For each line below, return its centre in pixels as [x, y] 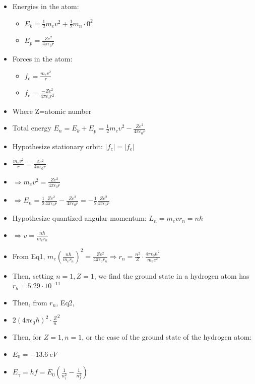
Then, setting [33, 275]
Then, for [27, 337]
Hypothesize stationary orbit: [57, 146]
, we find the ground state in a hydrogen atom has [172, 275]
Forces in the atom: [42, 58]
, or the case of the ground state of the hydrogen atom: [167, 337]
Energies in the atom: [46, 6]
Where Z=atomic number [52, 111]
